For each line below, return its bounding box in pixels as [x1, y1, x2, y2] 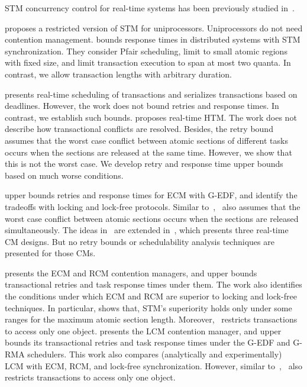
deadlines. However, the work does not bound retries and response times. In [5, 99, 279, 112]
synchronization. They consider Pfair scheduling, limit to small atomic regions [5, 44, 287, 57]
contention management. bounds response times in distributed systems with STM [5, 33, 300, 46]
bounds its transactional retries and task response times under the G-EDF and [5, 336, 290, 349]
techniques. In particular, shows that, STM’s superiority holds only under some [5, 301, 292, 314]
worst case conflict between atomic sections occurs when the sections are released [5, 212, 299, 224]
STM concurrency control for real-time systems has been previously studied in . [5, 2, 295, 14]
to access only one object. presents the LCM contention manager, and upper [5, 324, 282, 337]
